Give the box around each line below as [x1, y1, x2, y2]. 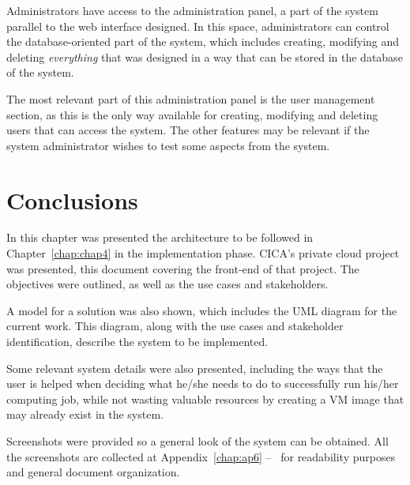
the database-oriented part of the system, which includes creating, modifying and [6, 33, 400, 50]
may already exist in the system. [6, 406, 164, 423]
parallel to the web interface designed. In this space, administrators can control [6, 17, 389, 34]
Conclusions [6, 183, 138, 216]
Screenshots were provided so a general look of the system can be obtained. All [6, 433, 389, 449]
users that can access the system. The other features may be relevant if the [6, 122, 370, 138]
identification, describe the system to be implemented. [6, 333, 269, 350]
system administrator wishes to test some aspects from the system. [6, 137, 330, 153]
